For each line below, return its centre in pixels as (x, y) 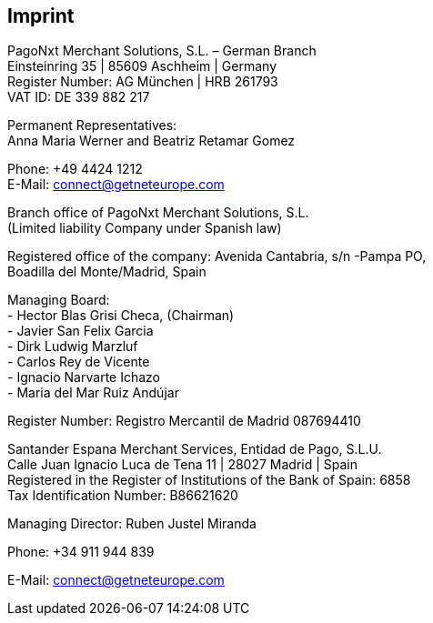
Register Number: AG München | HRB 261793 (143, 82)
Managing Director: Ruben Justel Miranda (132, 524)
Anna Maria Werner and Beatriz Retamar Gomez (151, 141)
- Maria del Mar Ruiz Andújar (93, 393)
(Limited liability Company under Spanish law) (145, 228)
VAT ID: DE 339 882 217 (79, 97)
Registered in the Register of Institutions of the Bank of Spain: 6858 (209, 480)
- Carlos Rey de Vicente (79, 362)
